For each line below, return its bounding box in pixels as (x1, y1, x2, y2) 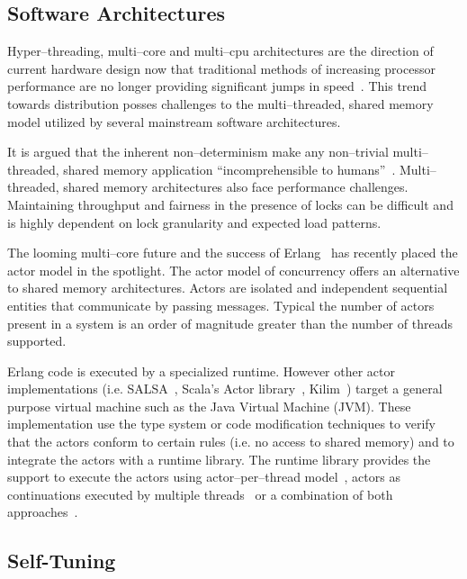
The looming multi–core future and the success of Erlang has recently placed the (7, 243, 458, 262)
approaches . (7, 502, 78, 521)
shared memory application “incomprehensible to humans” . (63, 159, 396, 178)
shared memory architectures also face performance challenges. (63, 177, 409, 196)
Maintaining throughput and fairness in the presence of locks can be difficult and (7, 195, 454, 213)
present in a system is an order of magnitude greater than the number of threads (7, 313, 453, 332)
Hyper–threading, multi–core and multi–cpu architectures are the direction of (7, 41, 434, 60)
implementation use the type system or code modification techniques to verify (7, 414, 436, 433)
